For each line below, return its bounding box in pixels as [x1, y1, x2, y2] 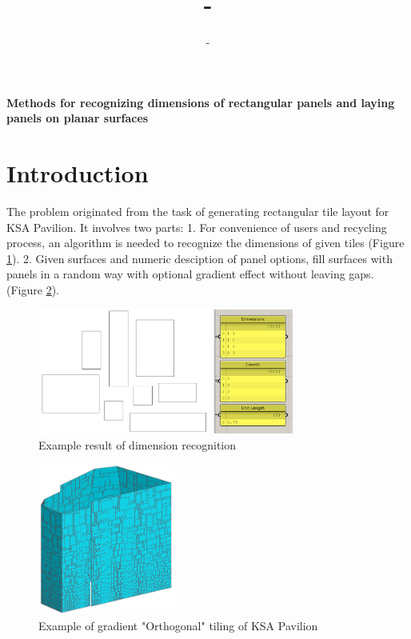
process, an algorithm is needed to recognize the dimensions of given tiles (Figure [6, 234, 405, 251]
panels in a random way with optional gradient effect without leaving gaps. [6, 266, 374, 282]
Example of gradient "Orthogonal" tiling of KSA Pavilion [38, 617, 318, 634]
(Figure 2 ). [6, 282, 59, 298]
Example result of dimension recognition [38, 436, 237, 453]
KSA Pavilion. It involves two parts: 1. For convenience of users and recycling [6, 218, 387, 235]
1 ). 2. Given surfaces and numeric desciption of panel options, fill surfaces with [6, 250, 393, 266]
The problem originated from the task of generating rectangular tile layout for [6, 203, 389, 220]
